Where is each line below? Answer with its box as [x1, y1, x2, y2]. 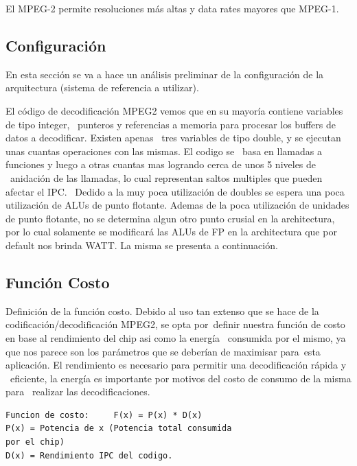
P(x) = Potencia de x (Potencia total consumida [5, 423, 232, 434]
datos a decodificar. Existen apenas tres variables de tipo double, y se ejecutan [5, 130, 341, 145]
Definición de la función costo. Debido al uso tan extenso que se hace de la [5, 303, 319, 318]
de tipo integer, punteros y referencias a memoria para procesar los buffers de [5, 117, 336, 131]
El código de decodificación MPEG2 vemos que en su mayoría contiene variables [5, 103, 343, 117]
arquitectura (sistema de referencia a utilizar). [5, 80, 199, 95]
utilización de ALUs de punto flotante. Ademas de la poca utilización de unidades [5, 198, 349, 212]
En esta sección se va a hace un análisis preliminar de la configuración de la [5, 67, 324, 81]
